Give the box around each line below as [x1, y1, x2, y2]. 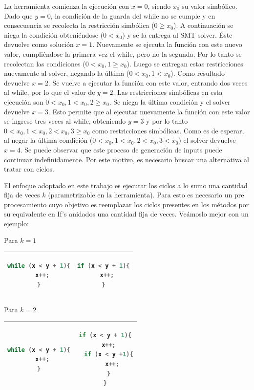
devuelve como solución [4, 39, 74, 49]
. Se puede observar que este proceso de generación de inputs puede [20, 144, 222, 154]
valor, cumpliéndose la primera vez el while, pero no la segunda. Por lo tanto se [4, 48, 242, 59]
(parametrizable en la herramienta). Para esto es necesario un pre [48, 190, 244, 200]
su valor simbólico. [182, 1, 237, 11]
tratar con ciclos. [4, 164, 54, 174]
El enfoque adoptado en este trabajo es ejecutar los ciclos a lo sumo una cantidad [4, 180, 248, 190]
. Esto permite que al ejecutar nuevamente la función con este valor [48, 106, 250, 116]
